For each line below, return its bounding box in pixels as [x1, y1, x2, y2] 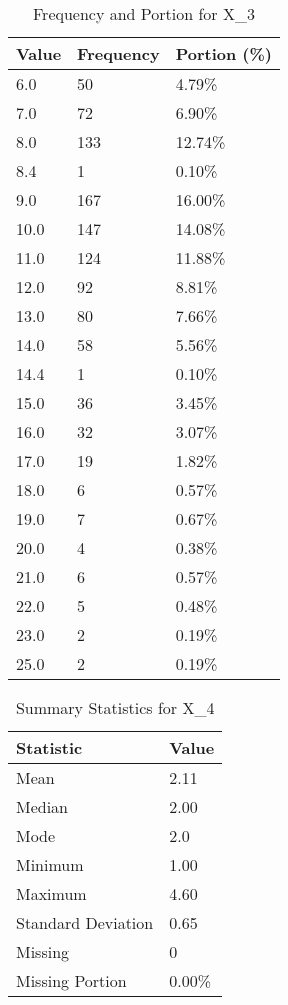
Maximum [16, 882, 87, 905]
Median [16, 795, 69, 818]
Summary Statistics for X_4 [15, 696, 215, 719]
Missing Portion [16, 969, 127, 992]
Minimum [16, 853, 84, 876]
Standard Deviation [16, 911, 154, 934]
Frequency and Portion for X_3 [32, 2, 255, 25]
